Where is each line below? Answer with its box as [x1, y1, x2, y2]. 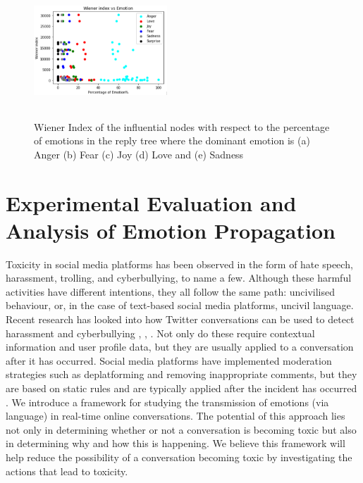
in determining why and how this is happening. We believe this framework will [6, 436, 345, 451]
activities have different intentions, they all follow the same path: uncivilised [6, 284, 336, 299]
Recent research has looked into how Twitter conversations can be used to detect [6, 312, 355, 327]
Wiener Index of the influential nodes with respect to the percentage [34, 119, 330, 134]
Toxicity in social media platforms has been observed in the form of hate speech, [6, 256, 353, 271]
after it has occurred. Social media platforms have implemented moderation [6, 353, 332, 368]
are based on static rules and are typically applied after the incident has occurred [6, 381, 357, 395]
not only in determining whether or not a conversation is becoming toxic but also [6, 422, 357, 437]
